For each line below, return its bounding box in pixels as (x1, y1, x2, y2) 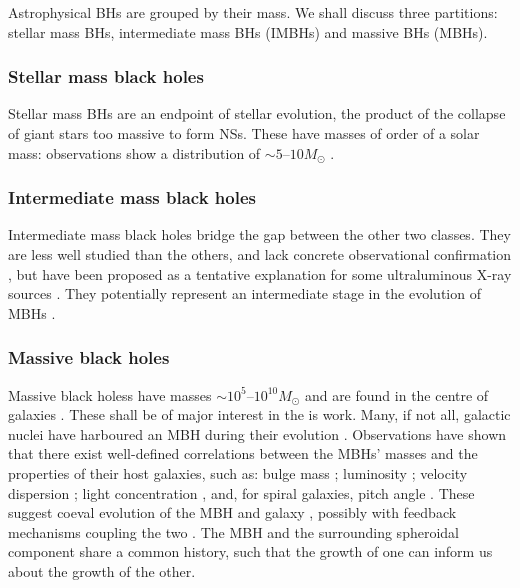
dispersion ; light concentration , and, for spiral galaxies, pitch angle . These (8, 482, 475, 503)
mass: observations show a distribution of (8, 142, 261, 163)
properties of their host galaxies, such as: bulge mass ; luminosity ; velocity (8, 462, 468, 483)
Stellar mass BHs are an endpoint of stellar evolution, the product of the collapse (8, 103, 506, 124)
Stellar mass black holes (8, 64, 204, 89)
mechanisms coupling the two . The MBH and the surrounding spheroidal (8, 521, 459, 542)
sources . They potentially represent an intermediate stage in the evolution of (8, 283, 481, 304)
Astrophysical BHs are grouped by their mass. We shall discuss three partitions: (8, 2, 498, 22)
